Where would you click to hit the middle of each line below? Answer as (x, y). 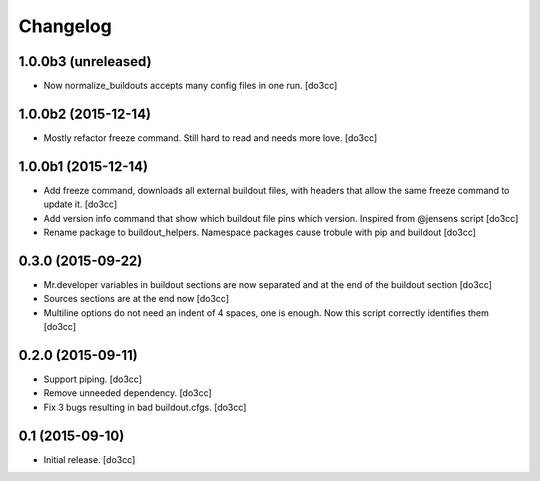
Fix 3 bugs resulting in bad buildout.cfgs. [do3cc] (145, 407)
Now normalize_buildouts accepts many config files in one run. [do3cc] (190, 86)
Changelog (65, 26)
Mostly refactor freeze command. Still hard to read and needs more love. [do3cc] (210, 137)
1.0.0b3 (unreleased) (85, 61)
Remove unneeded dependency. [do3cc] (127, 393)
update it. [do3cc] (80, 204)
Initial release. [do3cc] (89, 459)
